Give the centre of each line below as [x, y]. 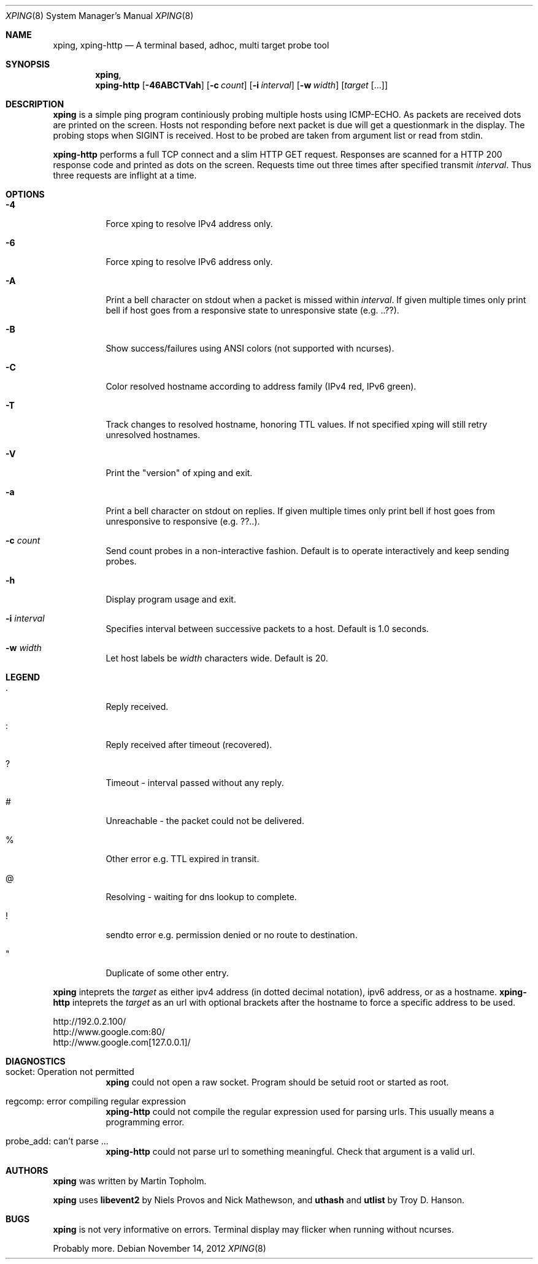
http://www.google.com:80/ [109, 1032]
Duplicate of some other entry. [167, 973]
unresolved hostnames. [153, 435]
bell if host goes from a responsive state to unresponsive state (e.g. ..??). [252, 310]
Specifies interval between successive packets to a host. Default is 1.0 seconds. [267, 629]
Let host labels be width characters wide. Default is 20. [217, 658]
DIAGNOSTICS [36, 1061]
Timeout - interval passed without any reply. [195, 783]
